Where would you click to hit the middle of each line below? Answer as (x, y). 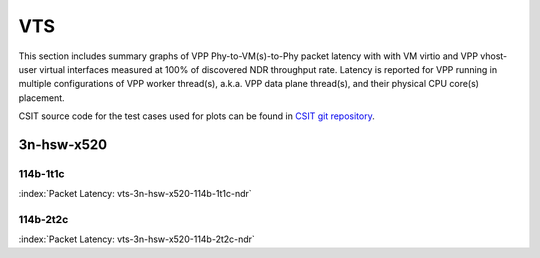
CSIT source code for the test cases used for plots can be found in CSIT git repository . (196, 116)
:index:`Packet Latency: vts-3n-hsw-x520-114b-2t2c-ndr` (136, 239)
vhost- (494, 56)
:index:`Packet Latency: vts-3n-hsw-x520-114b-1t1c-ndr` (135, 194)
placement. (41, 97)
